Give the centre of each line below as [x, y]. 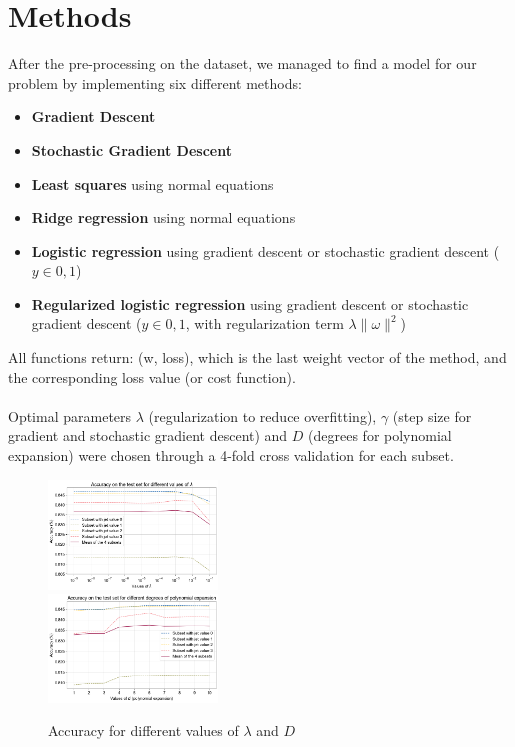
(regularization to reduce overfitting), [262, 415]
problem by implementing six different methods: [155, 82]
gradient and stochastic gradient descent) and [148, 435]
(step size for [432, 415]
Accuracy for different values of [143, 730]
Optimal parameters [70, 415]
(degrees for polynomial [380, 435]
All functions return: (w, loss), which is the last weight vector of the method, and [257, 357]
